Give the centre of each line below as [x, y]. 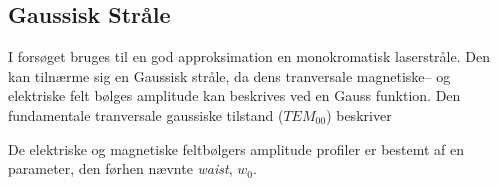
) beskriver [359, 114]
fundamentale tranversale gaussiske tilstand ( [146, 114]
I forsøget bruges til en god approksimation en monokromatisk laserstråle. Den [249, 56]
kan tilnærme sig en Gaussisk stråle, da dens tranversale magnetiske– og [229, 75]
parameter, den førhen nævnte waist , [120, 168]
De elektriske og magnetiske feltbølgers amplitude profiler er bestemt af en [236, 148]
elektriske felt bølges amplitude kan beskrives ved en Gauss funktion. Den [234, 95]
